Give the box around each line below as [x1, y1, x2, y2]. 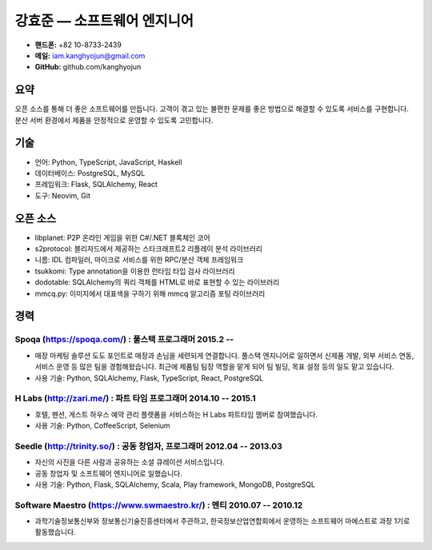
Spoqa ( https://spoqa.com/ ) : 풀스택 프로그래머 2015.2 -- [14, 334, 234, 345]
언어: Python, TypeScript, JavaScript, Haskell [34, 157, 183, 167]
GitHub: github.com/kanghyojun [34, 62, 142, 72]
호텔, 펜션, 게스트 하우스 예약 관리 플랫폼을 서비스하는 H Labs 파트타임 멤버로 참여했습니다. [34, 409, 318, 419]
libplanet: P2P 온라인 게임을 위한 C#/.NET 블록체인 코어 [34, 233, 211, 242]
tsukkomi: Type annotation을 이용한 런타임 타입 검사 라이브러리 [34, 266, 235, 276]
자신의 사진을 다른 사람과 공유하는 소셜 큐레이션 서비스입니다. [34, 457, 226, 467]
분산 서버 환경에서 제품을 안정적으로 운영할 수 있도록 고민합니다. [14, 115, 214, 125]
